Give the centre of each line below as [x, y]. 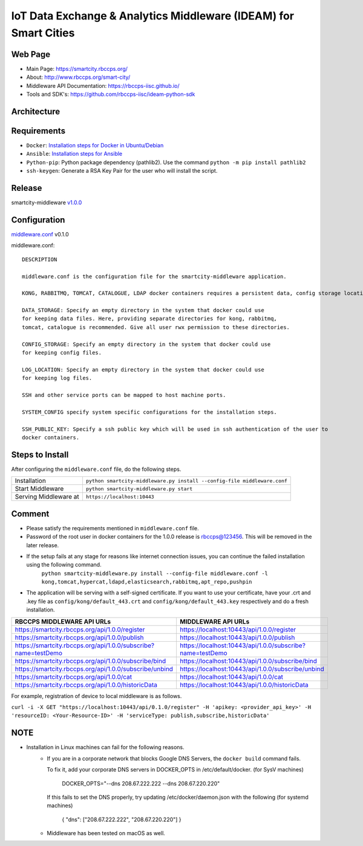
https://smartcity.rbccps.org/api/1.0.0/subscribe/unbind [94, 668]
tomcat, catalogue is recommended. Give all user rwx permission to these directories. [156, 327]
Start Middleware [39, 489]
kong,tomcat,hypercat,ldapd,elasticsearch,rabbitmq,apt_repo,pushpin [147, 582]
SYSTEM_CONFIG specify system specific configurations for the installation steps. [150, 412]
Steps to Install [40, 455]
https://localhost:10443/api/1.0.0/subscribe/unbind [252, 668]
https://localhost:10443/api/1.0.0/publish [237, 638]
